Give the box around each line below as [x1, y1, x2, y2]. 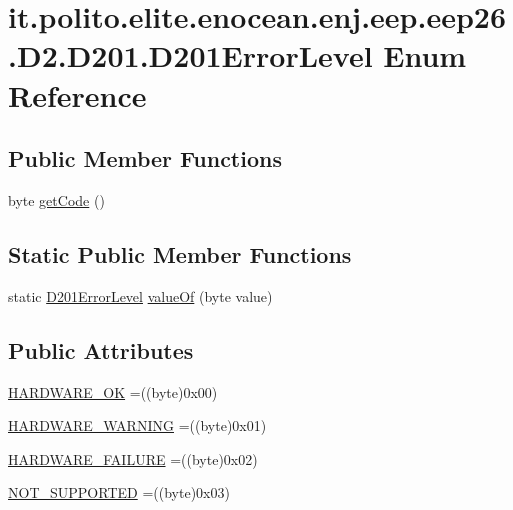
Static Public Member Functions [8, 238, 352, 269]
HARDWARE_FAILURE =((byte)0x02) [8, 448, 258, 469]
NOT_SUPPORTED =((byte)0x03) [8, 482, 230, 503]
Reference [8, 74, 147, 115]
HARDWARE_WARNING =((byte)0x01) [8, 415, 267, 436]
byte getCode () [8, 189, 105, 210]
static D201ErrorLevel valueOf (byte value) [8, 285, 273, 306]
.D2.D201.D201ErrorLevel [8, 35, 373, 76]
